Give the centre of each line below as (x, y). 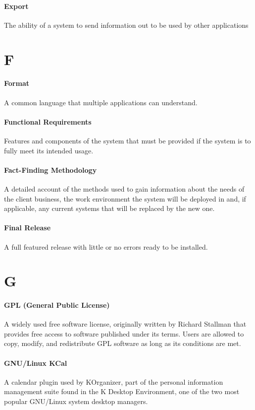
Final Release (27, 228)
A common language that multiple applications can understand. (101, 102)
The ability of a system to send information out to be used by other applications (126, 25)
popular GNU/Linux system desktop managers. (76, 401)
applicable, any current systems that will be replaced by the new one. (109, 208)
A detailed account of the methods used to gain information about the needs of (124, 188)
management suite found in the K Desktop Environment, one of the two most (122, 391)
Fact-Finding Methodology (51, 170)
